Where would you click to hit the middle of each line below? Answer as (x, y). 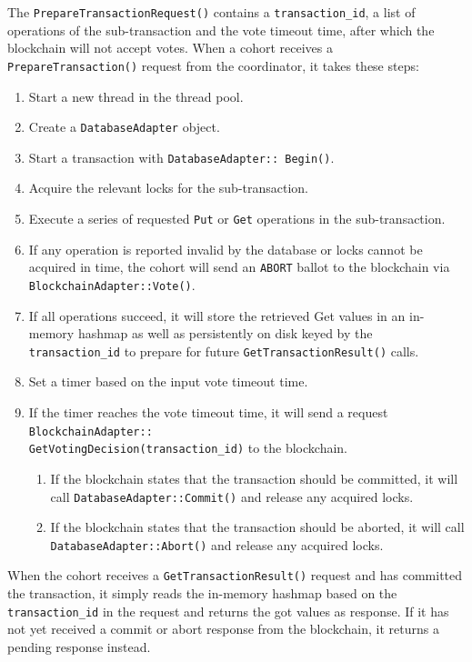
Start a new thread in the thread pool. (136, 96)
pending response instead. (79, 646)
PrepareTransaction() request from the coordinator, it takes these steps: (213, 65)
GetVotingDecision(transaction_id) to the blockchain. (188, 448)
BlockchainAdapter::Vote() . (112, 284)
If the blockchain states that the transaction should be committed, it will (254, 478)
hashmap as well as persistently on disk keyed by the (225, 333)
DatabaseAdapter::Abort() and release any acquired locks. (217, 544)
